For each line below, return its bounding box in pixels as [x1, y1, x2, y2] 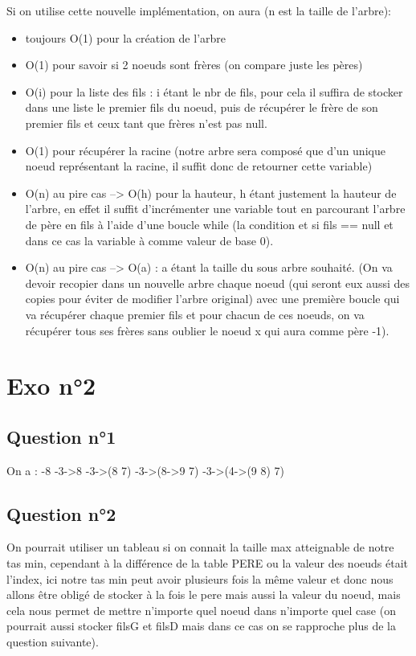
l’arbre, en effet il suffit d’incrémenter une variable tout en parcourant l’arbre [25, 200, 406, 217]
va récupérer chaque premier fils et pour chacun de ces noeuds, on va [25, 305, 365, 322]
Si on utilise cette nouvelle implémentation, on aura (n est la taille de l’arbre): [6, 2, 391, 18]
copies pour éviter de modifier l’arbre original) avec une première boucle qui [25, 290, 400, 307]
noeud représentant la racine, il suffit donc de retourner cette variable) [25, 158, 373, 174]
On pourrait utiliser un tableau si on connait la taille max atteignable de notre [6, 539, 394, 556]
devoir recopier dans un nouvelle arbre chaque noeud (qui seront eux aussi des [25, 274, 410, 291]
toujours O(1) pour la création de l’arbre [25, 29, 226, 46]
